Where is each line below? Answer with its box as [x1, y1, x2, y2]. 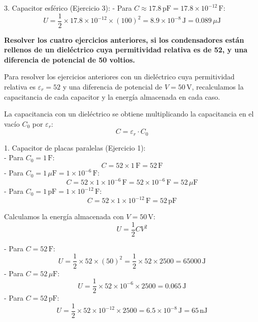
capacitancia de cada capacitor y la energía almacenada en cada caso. [4, 91, 220, 102]
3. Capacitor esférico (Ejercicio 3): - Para [4, 3, 132, 13]
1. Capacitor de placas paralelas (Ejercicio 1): [4, 142, 146, 153]
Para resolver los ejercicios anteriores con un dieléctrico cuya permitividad [4, 71, 235, 82]
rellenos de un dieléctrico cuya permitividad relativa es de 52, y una [4, 44, 248, 55]
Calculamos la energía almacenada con [4, 211, 124, 222]
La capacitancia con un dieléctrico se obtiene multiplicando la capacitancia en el [4, 108, 254, 119]
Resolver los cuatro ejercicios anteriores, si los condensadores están [4, 34, 244, 45]
